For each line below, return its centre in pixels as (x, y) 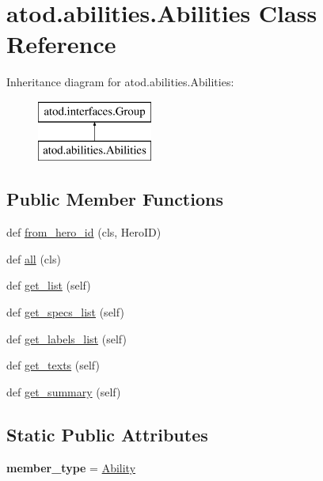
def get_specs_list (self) (65, 312)
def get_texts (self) (53, 365)
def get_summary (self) (64, 391)
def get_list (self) (49, 285)
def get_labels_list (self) (66, 338)
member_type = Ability (71, 467)
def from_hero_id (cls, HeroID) (84, 232)
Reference (61, 44)
